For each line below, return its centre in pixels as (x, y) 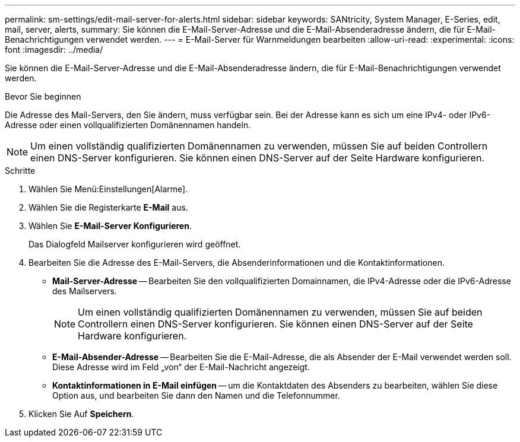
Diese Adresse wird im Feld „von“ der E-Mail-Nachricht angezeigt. (181, 367)
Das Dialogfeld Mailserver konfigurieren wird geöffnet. (135, 244)
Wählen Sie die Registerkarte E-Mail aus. (108, 207)
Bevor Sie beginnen (43, 96)
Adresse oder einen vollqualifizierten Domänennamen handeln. (128, 125)
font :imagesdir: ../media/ (54, 50)
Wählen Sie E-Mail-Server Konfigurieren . (110, 226)
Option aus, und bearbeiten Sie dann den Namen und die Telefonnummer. (196, 395)
